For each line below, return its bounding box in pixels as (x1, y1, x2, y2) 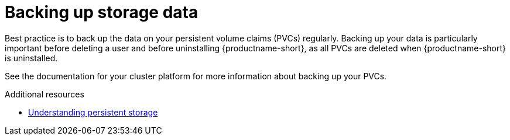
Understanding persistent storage (28, 107, 158, 117)
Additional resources (5, 89, 84, 99)
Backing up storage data (5, 2, 198, 22)
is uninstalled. (5, 52, 58, 63)
